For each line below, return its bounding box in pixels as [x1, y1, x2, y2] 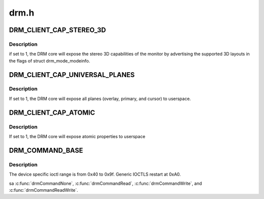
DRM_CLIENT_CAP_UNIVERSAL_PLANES [9, 71, 135, 79]
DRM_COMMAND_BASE [9, 146, 83, 155]
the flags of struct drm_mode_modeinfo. [9, 58, 90, 63]
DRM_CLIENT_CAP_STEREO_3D [9, 26, 106, 34]
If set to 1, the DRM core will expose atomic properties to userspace [9, 134, 146, 139]
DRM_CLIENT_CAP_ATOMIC [9, 108, 95, 117]
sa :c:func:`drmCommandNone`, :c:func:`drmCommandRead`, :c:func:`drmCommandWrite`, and [9, 180, 202, 186]
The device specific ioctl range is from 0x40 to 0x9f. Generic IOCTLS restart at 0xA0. [9, 171, 181, 178]
